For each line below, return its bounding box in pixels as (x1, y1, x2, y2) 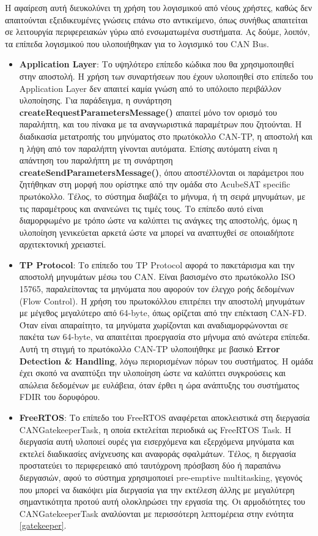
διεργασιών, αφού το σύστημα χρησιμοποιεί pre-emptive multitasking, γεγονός (19, 470, 302, 483)
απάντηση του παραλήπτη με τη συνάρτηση (19, 154, 173, 167)
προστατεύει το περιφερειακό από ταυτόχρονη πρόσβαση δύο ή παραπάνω (19, 459, 281, 472)
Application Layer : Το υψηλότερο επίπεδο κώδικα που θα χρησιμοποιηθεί (19, 58, 294, 70)
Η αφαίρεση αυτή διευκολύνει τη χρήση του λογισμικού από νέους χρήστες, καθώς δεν (5, 1, 312, 13)
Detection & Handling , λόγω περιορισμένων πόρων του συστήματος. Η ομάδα (19, 354, 313, 367)
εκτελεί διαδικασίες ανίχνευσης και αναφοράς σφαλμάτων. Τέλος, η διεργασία (19, 447, 296, 459)
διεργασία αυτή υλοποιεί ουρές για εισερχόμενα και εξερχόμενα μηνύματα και (19, 435, 295, 448)
